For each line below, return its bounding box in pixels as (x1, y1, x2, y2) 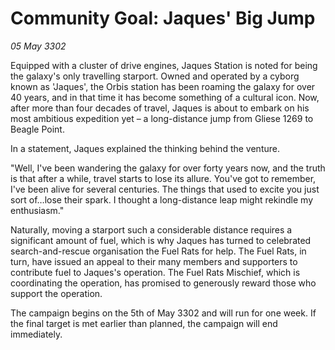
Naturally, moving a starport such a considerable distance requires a (10, 223, 293, 236)
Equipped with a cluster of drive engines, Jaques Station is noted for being (10, 59, 318, 71)
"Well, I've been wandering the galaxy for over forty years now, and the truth (10, 162, 326, 174)
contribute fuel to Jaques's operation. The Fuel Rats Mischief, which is (10, 266, 301, 278)
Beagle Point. (10, 123, 65, 135)
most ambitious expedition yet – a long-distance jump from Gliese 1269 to (10, 112, 314, 124)
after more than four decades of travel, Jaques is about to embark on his (10, 102, 310, 114)
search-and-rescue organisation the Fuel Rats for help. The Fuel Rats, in (10, 245, 307, 257)
